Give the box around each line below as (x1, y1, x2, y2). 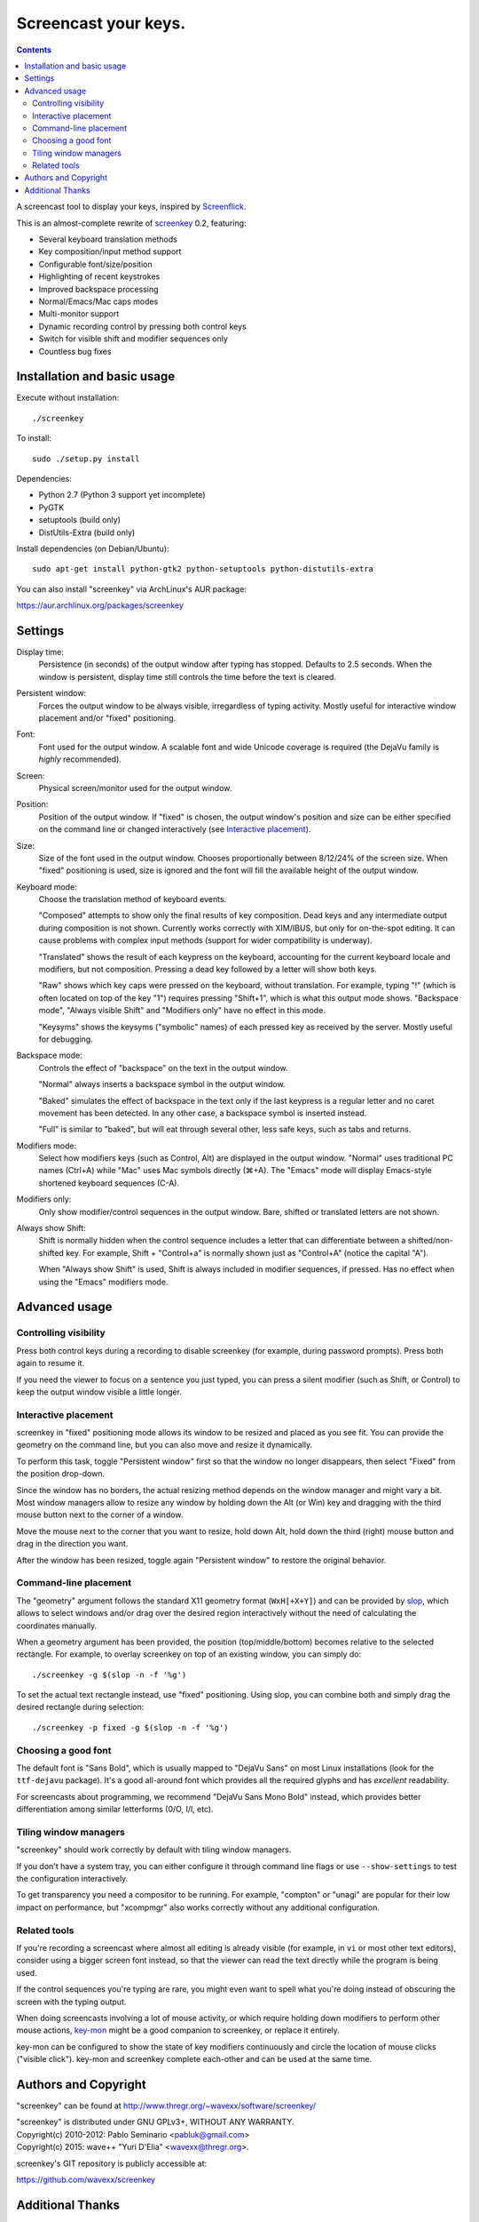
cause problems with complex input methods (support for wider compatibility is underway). (38, 935, 373, 946)
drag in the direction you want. (16, 1539, 129, 1549)
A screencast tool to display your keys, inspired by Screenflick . (16, 201, 247, 212)
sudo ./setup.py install (32, 453, 140, 464)
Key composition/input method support (38, 246, 182, 257)
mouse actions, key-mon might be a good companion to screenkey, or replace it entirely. (16, 2025, 341, 2035)
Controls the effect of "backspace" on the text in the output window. (38, 1062, 288, 1073)
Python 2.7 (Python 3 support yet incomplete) (38, 490, 206, 500)
